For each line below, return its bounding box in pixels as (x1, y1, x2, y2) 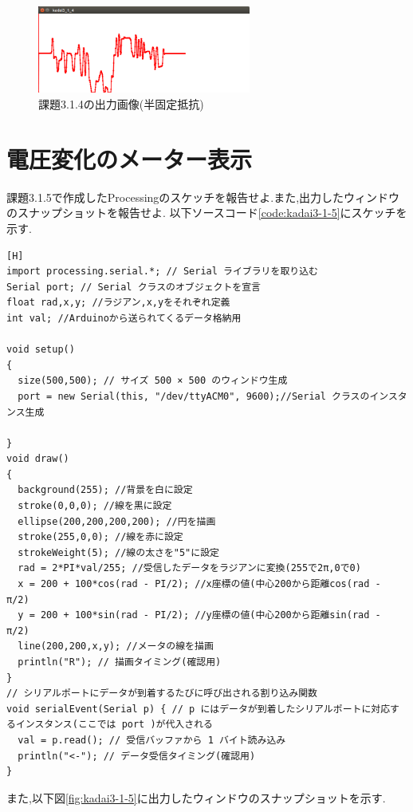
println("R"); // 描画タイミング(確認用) (18, 656, 222, 668)
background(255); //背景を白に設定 (18, 484, 193, 496)
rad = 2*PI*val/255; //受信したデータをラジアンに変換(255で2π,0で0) (18, 562, 361, 574)
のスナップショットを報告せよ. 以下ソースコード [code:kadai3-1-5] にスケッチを (6, 204, 407, 221)
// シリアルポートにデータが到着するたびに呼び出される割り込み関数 (6, 688, 317, 700)
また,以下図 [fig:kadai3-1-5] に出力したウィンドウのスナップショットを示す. (6, 789, 386, 806)
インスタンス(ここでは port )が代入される (15, 719, 213, 731)
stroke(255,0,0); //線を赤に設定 (18, 531, 183, 543)
